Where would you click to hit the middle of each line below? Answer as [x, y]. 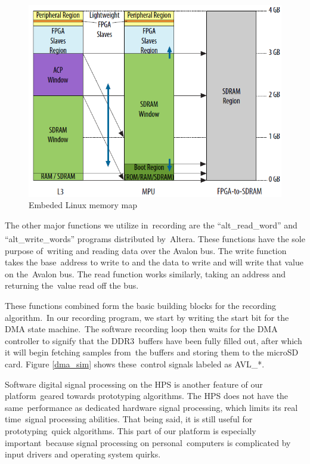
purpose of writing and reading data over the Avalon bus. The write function [146, 250]
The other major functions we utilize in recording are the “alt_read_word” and [151, 225]
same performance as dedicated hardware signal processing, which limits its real [151, 407]
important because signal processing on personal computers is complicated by [148, 442]
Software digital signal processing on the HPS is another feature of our [134, 384]
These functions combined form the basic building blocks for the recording [141, 306]
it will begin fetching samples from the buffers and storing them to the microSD [152, 352]
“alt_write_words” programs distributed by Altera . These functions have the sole [155, 239]
